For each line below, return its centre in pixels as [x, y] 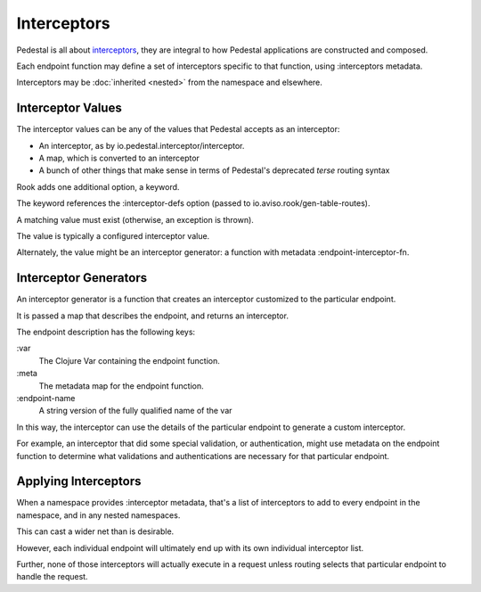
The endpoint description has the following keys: [106, 332]
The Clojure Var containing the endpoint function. [129, 360]
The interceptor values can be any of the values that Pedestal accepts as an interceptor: [178, 129]
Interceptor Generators [82, 278]
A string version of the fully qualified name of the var [135, 411]
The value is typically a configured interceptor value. [113, 235]
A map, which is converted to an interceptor [119, 158]
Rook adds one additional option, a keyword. [98, 186]
